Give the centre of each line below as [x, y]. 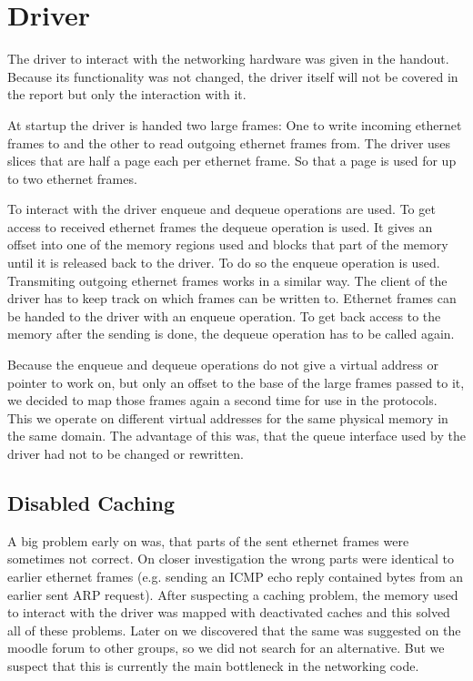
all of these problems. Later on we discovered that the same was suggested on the [234, 630]
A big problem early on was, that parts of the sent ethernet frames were [208, 540]
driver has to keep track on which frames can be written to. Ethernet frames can [232, 298]
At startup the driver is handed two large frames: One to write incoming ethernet [235, 124]
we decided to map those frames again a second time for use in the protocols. [222, 400]
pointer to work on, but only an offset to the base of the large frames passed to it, [236, 382]
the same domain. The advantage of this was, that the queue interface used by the [236, 436]
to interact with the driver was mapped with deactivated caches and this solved [229, 612]
